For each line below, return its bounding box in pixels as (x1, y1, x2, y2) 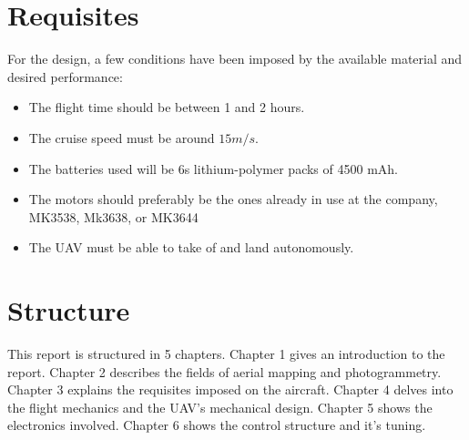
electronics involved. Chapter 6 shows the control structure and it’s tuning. (7, 415, 426, 435)
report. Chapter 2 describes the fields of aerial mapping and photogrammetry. (7, 362, 442, 381)
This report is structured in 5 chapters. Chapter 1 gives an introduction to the (7, 344, 445, 363)
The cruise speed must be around (28, 128, 215, 147)
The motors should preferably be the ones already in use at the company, (28, 189, 438, 209)
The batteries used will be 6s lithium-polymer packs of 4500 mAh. (28, 159, 398, 178)
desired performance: (7, 67, 123, 86)
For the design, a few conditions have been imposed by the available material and (7, 49, 463, 68)
